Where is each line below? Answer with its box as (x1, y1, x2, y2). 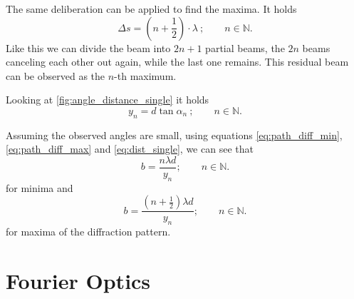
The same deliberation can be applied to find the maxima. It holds (6, 1, 297, 16)
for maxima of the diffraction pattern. (6, 224, 171, 239)
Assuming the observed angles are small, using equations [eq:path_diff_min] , (6, 127, 343, 142)
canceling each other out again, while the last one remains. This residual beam (6, 54, 349, 69)
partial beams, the (205, 40, 285, 55)
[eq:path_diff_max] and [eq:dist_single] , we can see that (6, 141, 254, 156)
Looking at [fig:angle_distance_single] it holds (6, 92, 209, 107)
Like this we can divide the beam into (6, 40, 171, 55)
